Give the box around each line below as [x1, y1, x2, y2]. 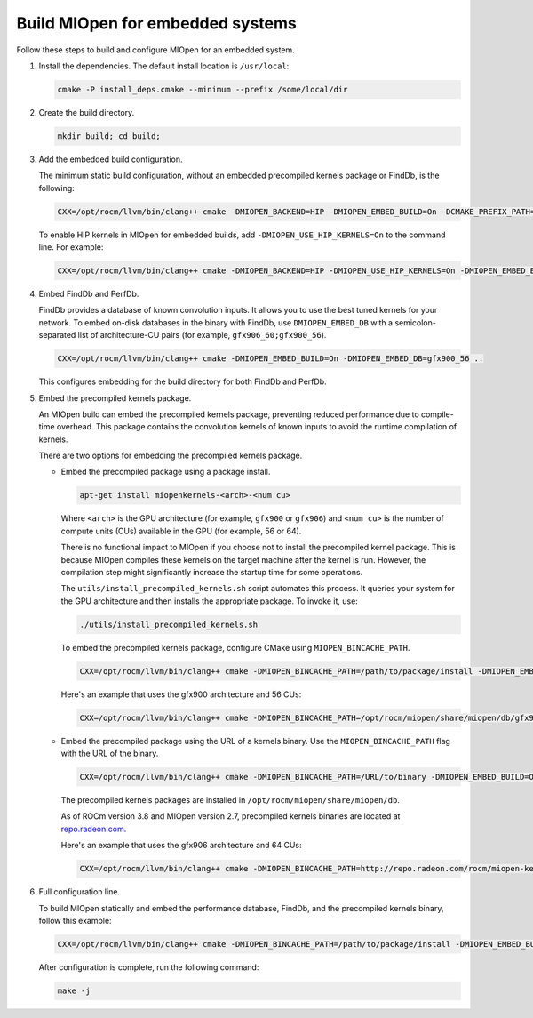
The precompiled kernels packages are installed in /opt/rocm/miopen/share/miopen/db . [60, 795, 400, 806]
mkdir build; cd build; [57, 131, 162, 141]
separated [38, 330, 76, 341]
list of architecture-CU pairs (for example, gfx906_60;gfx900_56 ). [77, 330, 327, 341]
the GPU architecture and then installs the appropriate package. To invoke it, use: [60, 596, 359, 606]
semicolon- [394, 317, 437, 328]
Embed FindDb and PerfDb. [38, 288, 139, 299]
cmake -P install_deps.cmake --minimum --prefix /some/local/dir [57, 84, 348, 94]
